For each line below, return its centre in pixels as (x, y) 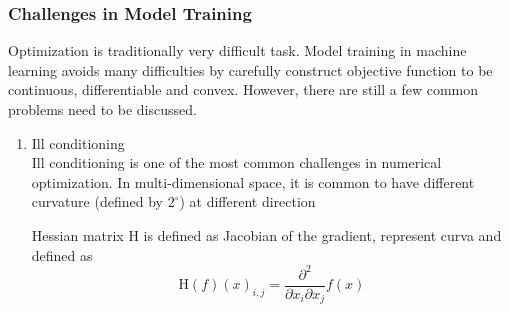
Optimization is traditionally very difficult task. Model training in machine (237, 50)
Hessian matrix (77, 234)
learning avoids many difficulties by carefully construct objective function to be (250, 69)
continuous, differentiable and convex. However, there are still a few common (243, 89)
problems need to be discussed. (102, 109)
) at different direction (247, 201)
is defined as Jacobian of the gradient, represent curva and (322, 234)
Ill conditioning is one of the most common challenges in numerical (236, 162)
